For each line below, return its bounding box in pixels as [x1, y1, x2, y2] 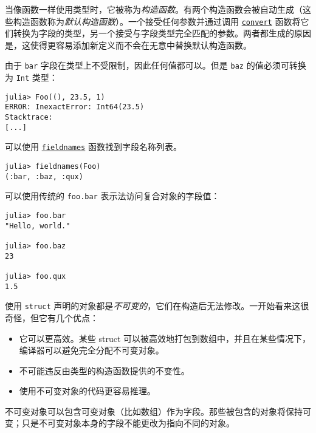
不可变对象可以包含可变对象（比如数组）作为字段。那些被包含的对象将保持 [5, 404, 303, 417]
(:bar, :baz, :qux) [5, 172, 83, 181]
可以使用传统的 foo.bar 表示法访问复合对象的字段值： [5, 189, 220, 202]
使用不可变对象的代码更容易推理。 [19, 384, 156, 397]
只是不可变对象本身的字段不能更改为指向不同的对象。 [21, 417, 235, 429]
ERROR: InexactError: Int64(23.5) [5, 103, 145, 112]
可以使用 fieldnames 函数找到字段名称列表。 [5, 140, 182, 153]
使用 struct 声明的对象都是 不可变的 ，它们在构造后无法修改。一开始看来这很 [5, 299, 309, 312]
